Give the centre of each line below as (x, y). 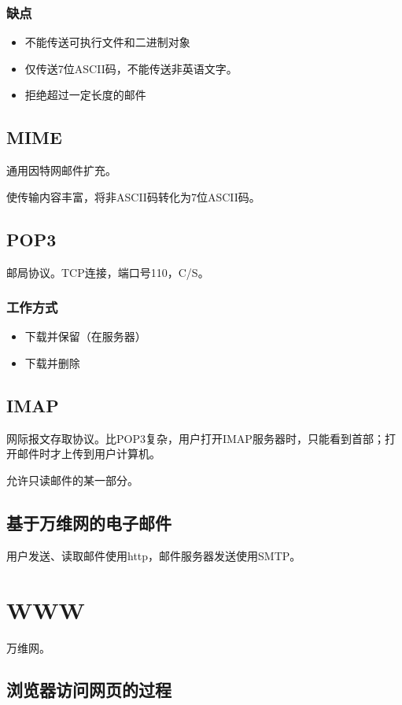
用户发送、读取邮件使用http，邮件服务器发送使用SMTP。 (154, 555)
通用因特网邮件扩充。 (61, 170)
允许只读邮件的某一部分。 (72, 480)
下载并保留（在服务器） (85, 336)
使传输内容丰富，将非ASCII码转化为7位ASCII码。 (133, 196)
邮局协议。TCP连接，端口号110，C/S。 (108, 272)
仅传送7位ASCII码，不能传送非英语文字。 (131, 68)
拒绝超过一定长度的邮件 (85, 95)
